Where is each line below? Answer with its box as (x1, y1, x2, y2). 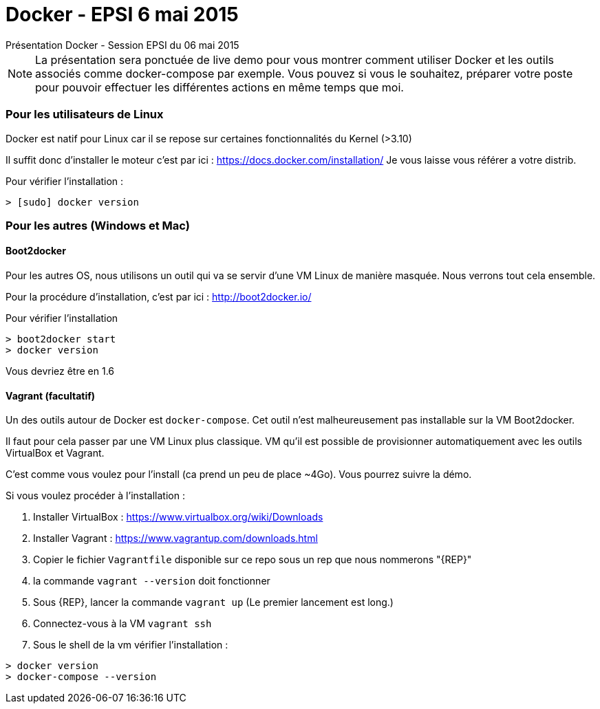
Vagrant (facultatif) (6, 389, 96, 402)
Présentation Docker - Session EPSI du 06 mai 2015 (6, 39, 239, 51)
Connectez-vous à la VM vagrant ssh (33, 618, 212, 630)
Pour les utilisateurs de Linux (6, 107, 164, 122)
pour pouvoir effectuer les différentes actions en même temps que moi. (35, 80, 404, 94)
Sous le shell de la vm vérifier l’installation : (33, 639, 228, 651)
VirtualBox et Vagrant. (6, 447, 105, 459)
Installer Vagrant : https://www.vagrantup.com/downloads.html (33, 532, 318, 545)
